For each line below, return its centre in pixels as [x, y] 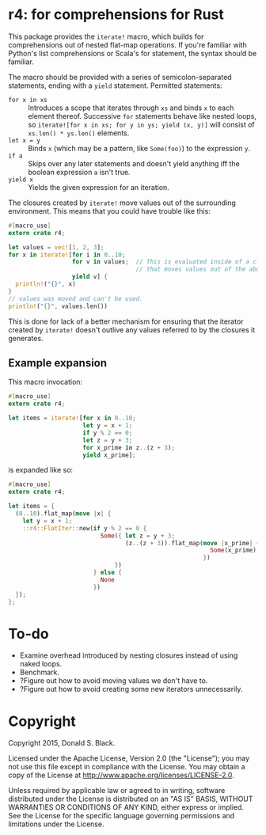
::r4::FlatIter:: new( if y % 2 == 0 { [85, 528]
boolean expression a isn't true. [79, 172]
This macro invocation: [46, 382]
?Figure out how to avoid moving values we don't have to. [114, 681]
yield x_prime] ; [109, 455]
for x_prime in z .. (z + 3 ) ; [129, 448]
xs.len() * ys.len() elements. [79, 133]
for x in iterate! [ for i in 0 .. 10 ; [67, 255]
